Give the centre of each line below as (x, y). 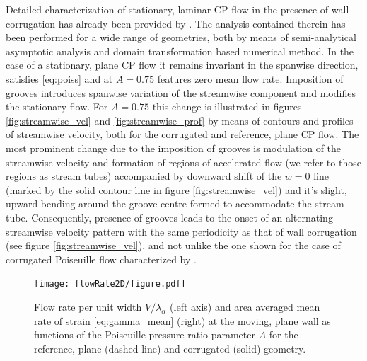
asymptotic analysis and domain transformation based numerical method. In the (180, 51)
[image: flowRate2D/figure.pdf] (110, 284)
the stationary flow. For (57, 107)
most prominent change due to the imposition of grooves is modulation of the (174, 148)
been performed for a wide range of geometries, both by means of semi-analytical (181, 37)
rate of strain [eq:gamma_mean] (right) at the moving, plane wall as (182, 320)
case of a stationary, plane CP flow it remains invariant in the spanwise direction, (182, 65)
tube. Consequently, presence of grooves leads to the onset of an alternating (169, 217)
